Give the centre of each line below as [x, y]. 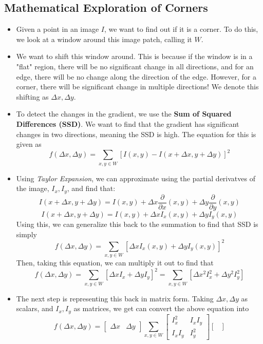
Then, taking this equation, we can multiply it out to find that [115, 263]
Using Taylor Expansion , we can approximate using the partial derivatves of [136, 178]
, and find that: [91, 188]
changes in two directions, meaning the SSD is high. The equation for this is [136, 134]
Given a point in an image [58, 29]
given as [29, 144]
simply [26, 234]
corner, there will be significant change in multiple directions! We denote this [137, 87]
